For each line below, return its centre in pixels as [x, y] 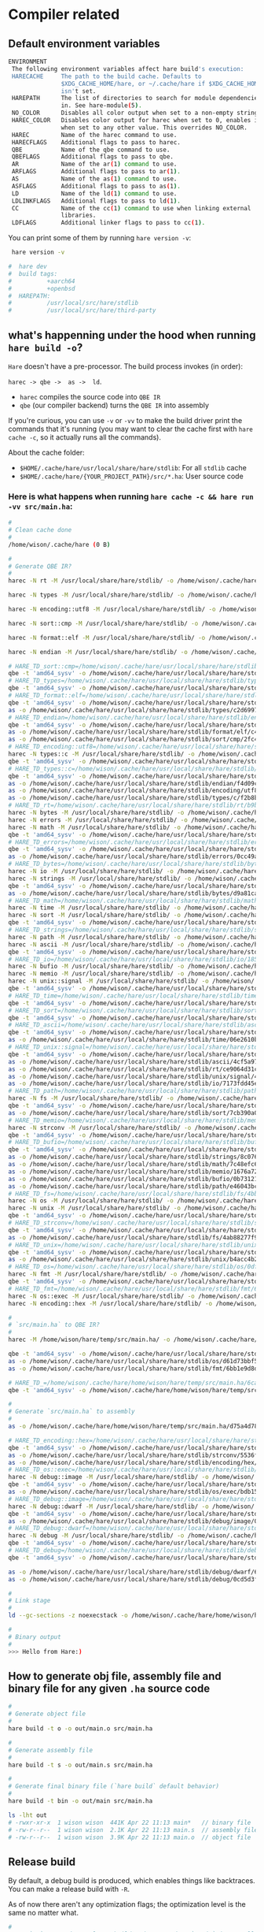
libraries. [79, 215]
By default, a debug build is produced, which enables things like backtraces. [132, 1881]
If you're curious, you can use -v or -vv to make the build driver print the [125, 420]
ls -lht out [27, 1815]
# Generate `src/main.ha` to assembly [71, 1412]
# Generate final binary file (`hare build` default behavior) [114, 1786]
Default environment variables [84, 44]
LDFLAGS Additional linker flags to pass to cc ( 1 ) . [108, 223]
